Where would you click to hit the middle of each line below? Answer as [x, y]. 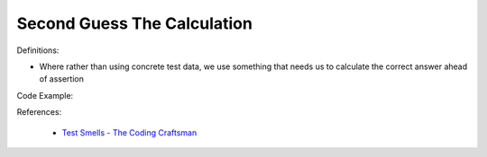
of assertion [62, 79]
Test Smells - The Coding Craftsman [129, 132]
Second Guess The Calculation [134, 23]
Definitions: [38, 50]
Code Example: [45, 95]
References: [39, 112]
